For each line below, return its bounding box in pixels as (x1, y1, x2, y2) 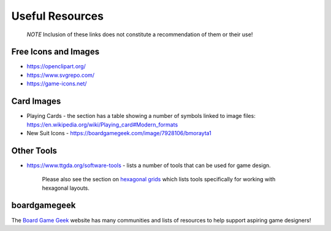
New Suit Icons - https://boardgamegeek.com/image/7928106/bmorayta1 (26, 129, 211, 136)
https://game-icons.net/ (26, 80, 87, 87)
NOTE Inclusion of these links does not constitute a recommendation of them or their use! (26, 31, 253, 38)
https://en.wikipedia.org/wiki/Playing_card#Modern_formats (26, 120, 178, 128)
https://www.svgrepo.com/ (26, 71, 95, 79)
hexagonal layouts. (42, 184, 90, 192)
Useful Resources (11, 9, 104, 23)
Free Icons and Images (11, 47, 100, 57)
